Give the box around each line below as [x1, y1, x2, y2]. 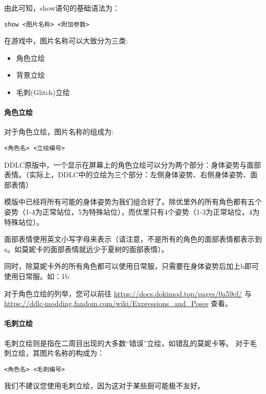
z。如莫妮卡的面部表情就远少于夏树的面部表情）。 [4, 243, 169, 254]
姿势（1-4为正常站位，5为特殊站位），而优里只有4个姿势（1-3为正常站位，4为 [4, 206, 260, 217]
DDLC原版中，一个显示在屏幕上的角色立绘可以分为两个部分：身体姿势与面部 [4, 159, 261, 170]
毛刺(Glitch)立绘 [16, 87, 70, 98]
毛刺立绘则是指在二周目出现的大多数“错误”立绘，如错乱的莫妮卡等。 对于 [4, 337, 250, 348]
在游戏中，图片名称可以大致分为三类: [4, 35, 128, 46]
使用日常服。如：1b [4, 271, 69, 282]
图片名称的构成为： [39, 347, 104, 358]
